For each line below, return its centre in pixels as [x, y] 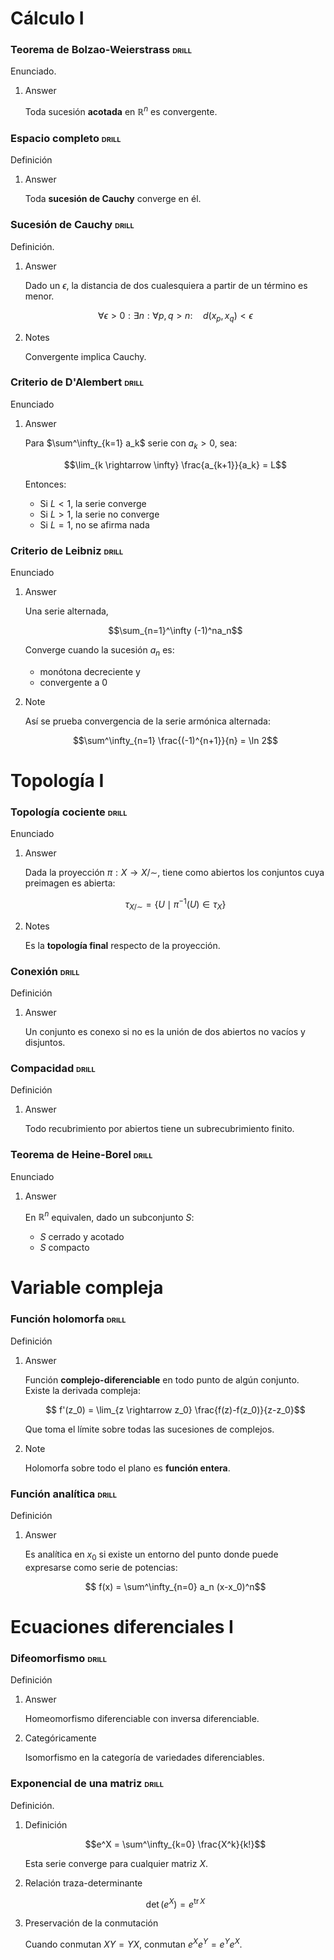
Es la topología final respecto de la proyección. [122, 945]
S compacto [64, 1248]
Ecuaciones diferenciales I [122, 1626]
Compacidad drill [53, 1068]
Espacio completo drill [66, 139]
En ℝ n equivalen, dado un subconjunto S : [109, 1216]
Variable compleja [87, 1288]
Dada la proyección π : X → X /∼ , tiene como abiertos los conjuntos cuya [174, 873]
